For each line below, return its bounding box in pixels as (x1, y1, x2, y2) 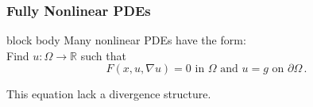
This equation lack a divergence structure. (6, 86, 211, 102)
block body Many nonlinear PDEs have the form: (6, 32, 246, 48)
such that (80, 47, 126, 63)
